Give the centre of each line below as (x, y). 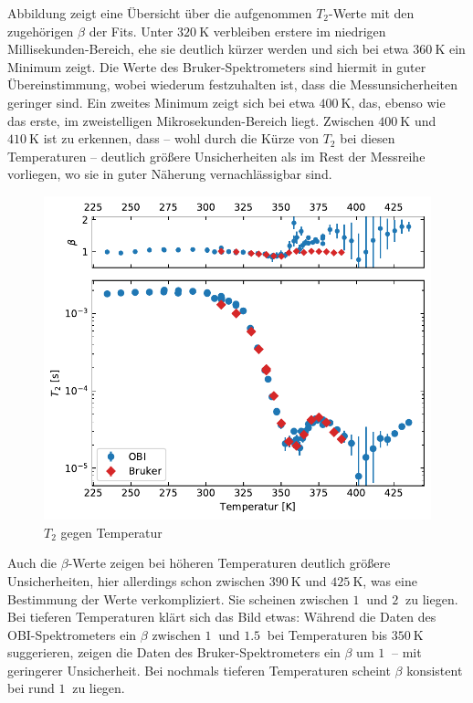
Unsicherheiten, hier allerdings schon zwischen (136, 580)
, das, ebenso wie (398, 102)
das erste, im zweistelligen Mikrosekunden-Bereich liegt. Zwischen (191, 120)
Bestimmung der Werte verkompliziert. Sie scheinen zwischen (178, 598)
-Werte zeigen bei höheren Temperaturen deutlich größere (229, 563)
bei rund (31, 688)
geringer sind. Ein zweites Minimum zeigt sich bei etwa (161, 102)
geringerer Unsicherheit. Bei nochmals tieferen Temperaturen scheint (199, 670)
